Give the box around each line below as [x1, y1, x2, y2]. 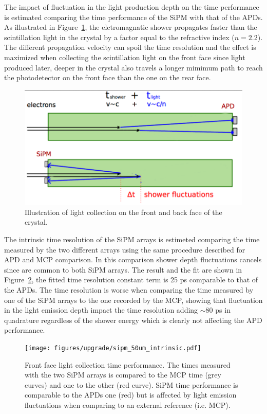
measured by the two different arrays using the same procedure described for [4, 244, 245, 255]
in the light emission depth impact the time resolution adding [4, 304, 198, 315]
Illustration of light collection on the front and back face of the [25, 206, 222, 217]
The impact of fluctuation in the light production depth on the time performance [4, 2, 259, 12]
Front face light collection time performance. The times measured [25, 359, 231, 370]
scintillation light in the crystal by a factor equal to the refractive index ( [4, 31, 235, 42]
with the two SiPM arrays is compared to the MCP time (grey [25, 369, 221, 380]
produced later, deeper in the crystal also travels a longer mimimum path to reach [4, 62, 263, 73]
